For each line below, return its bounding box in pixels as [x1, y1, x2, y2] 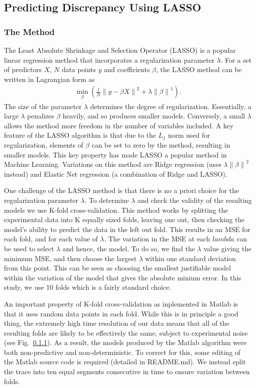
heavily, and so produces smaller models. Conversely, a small [63, 111, 245, 121]
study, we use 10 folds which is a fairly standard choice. [4, 282, 171, 292]
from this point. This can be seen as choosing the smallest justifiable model [4, 263, 231, 273]
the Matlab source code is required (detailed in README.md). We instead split [4, 356, 246, 367]
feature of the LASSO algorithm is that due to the [4, 130, 156, 140]
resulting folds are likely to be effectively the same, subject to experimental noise [4, 327, 248, 338]
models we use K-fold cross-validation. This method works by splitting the [4, 204, 228, 215]
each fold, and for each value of [4, 233, 98, 244]
